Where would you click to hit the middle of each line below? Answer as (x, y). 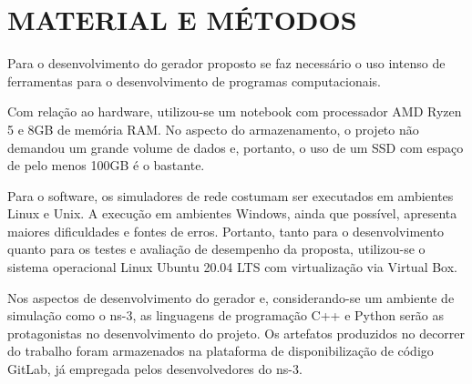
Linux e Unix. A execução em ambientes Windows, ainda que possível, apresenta (232, 213)
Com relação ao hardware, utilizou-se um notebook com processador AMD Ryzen (235, 111)
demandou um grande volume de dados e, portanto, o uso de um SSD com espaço (236, 147)
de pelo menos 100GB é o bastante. (106, 165)
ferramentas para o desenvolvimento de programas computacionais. (194, 81)
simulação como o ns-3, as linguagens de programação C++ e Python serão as (226, 315)
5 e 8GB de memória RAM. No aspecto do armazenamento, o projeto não (213, 129)
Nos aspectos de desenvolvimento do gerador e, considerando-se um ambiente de (231, 297)
